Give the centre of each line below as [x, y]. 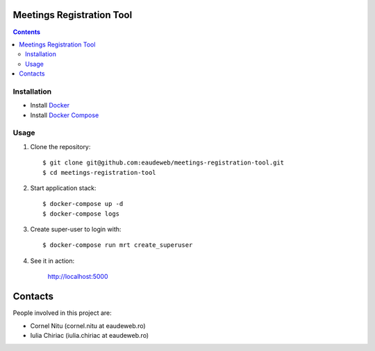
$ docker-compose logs [81, 214]
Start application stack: [63, 188]
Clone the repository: [60, 146]
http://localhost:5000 [78, 277]
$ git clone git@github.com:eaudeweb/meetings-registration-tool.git [164, 163]
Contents [27, 32]
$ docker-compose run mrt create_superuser [118, 245]
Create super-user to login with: [76, 230]
